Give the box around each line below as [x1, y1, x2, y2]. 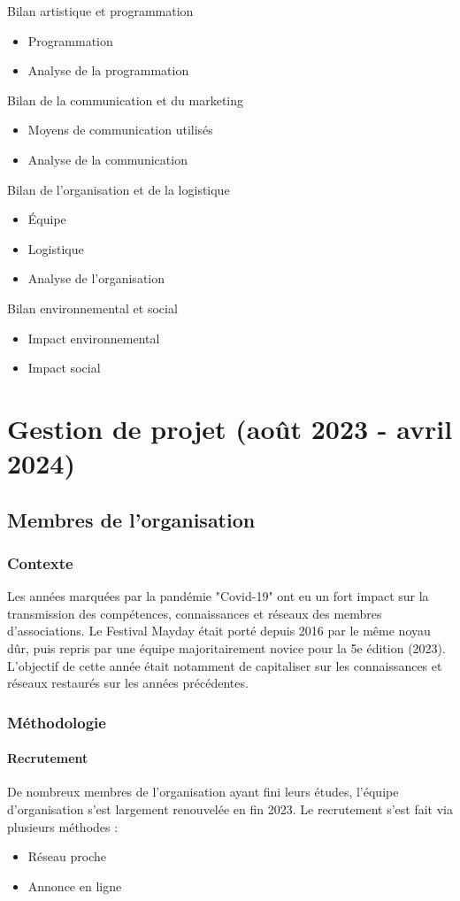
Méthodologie [7, 711, 106, 733]
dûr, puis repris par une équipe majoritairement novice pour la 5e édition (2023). [7, 639, 446, 658]
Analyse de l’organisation [27, 269, 165, 288]
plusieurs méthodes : [7, 817, 119, 836]
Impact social [27, 358, 101, 377]
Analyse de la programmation [27, 61, 189, 80]
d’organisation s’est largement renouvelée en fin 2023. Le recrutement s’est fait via [7, 800, 453, 819]
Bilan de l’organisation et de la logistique [7, 180, 230, 198]
